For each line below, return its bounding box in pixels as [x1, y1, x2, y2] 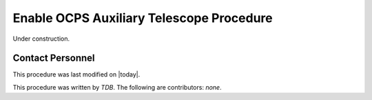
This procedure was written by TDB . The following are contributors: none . [12, 83, 222, 91]
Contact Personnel [12, 52, 95, 64]
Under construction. [12, 34, 70, 43]
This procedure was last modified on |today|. [12, 70, 141, 79]
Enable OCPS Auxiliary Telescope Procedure [12, 10, 273, 26]
